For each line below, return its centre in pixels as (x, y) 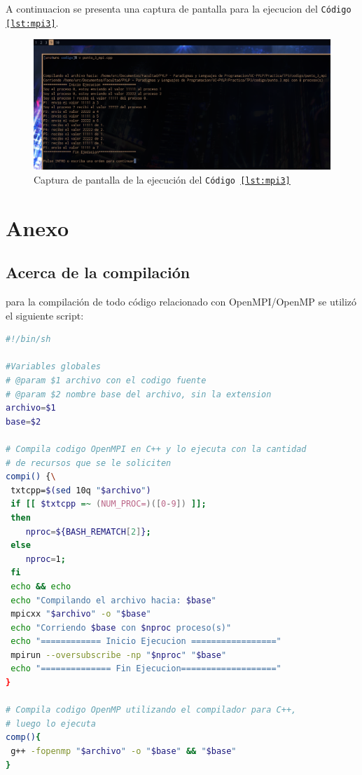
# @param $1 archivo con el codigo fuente (106, 381)
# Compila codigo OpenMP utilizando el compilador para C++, (151, 710)
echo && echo (41, 586)
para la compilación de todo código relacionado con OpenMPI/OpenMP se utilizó (181, 302)
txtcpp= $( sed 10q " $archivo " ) (81, 490)
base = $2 (23, 421)
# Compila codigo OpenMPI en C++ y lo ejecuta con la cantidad (156, 449)
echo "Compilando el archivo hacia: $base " (113, 600)
